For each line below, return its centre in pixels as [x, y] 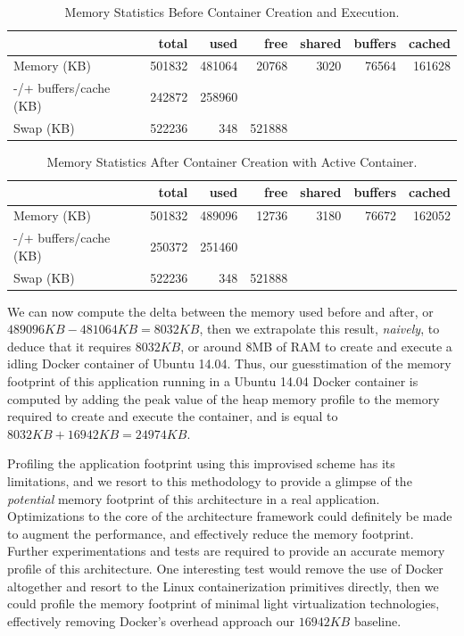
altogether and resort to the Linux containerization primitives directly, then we [223, 586]
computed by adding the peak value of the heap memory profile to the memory [224, 398]
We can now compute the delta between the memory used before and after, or [220, 311]
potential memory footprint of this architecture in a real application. [194, 498]
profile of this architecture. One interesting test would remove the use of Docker [225, 568]
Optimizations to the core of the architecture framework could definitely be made [230, 516]
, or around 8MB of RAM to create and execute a [316, 346]
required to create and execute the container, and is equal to [173, 416]
